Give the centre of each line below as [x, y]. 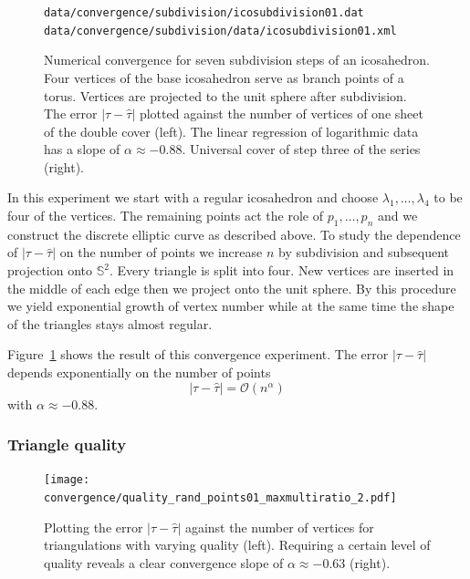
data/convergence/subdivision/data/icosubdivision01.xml [220, 31]
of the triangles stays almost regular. [110, 323]
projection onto [50, 270]
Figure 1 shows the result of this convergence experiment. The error [198, 354]
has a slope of [82, 149]
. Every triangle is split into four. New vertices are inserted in [282, 270]
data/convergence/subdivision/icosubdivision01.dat [204, 13]
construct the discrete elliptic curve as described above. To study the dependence [234, 234]
